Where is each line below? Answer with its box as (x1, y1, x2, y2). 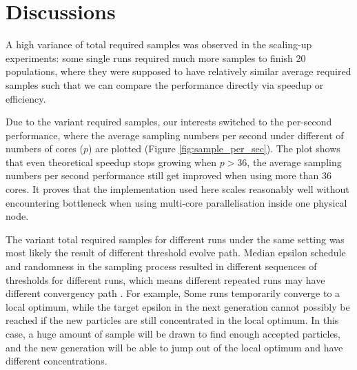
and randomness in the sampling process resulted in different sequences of (6, 259, 317, 274)
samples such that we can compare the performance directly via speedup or (6, 77, 324, 92)
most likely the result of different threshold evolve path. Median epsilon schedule (6, 245, 346, 260)
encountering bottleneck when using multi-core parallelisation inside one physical (6, 195, 347, 209)
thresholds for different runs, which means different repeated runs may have (6, 272, 325, 287)
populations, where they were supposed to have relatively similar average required (6, 64, 351, 79)
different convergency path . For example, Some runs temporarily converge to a (6, 286, 340, 300)
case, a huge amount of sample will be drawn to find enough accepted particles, (6, 327, 341, 340)
